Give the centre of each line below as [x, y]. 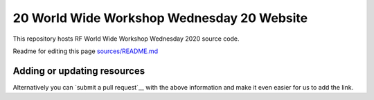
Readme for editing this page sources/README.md [86, 51]
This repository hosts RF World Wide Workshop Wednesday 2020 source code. [126, 39]
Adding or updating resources [79, 71]
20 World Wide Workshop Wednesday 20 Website [160, 18]
